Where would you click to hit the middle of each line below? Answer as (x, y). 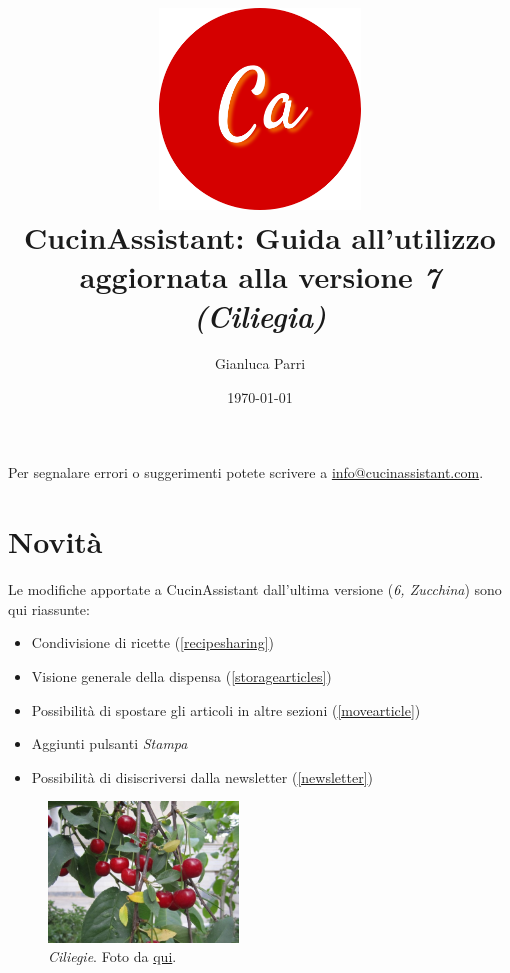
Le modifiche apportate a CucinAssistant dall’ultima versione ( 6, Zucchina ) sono (255, 589)
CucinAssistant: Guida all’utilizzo (260, 236)
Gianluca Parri (260, 363)
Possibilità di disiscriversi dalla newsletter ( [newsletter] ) (202, 776)
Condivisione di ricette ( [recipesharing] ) (152, 642)
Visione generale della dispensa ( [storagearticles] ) (181, 675)
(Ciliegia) (260, 316)
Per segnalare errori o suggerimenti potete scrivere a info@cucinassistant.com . (246, 472)
